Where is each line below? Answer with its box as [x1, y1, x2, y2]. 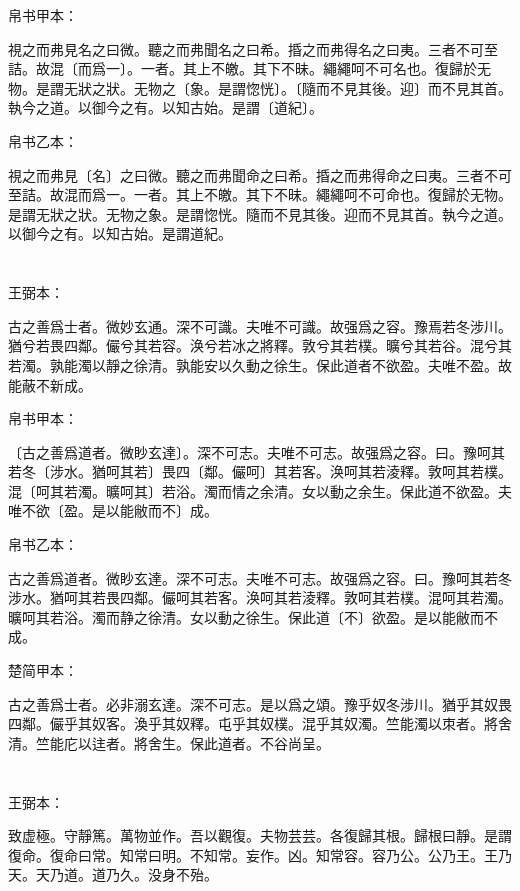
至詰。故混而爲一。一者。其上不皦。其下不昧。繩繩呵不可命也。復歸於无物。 [8, 184, 512, 205]
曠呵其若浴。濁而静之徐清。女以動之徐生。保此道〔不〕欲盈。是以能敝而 [8, 606, 484, 627]
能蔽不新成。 [8, 374, 92, 395]
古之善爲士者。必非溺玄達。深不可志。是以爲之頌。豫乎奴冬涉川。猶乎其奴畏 [8, 693, 512, 714]
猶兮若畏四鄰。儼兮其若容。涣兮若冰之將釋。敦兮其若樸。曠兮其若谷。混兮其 [8, 335, 512, 356]
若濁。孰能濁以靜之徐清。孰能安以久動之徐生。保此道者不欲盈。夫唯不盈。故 [8, 354, 512, 375]
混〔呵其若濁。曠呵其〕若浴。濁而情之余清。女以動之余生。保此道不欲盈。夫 [8, 480, 512, 501]
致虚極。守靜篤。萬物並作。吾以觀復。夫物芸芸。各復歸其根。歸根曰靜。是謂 [8, 825, 512, 846]
